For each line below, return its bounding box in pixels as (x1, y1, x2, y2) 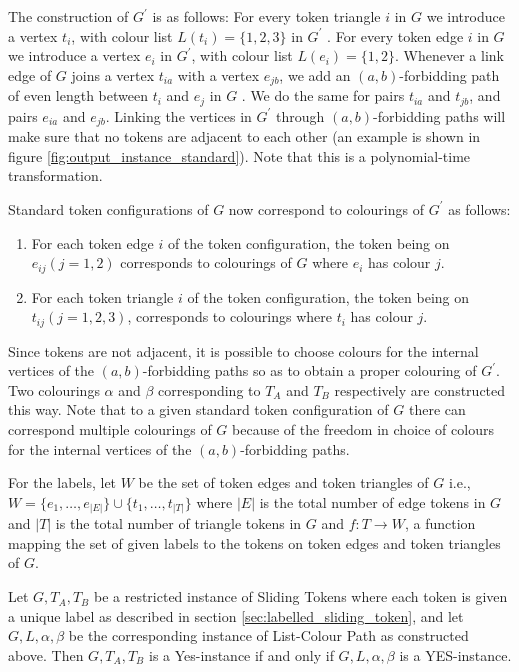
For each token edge (31, 232, 154, 253)
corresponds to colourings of (120, 252, 292, 273)
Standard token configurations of (8, 198, 209, 219)
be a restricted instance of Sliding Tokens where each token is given (93, 586, 508, 607)
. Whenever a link (395, 45, 504, 66)
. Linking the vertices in (105, 105, 252, 126)
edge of (8, 64, 52, 85)
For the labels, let (8, 472, 117, 493)
